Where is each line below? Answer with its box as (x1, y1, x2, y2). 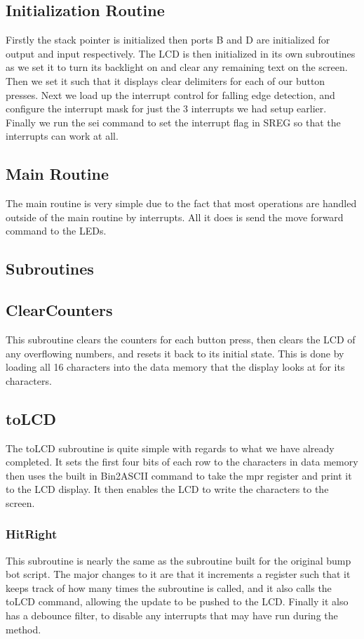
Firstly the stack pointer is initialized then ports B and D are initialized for (6, 32, 330, 47)
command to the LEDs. (6, 223, 107, 238)
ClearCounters (6, 299, 113, 321)
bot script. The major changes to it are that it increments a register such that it (6, 567, 351, 581)
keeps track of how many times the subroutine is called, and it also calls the (6, 580, 332, 595)
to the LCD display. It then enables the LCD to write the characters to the (6, 482, 329, 496)
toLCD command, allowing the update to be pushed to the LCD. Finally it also (6, 594, 349, 609)
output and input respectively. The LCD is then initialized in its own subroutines (6, 46, 356, 60)
